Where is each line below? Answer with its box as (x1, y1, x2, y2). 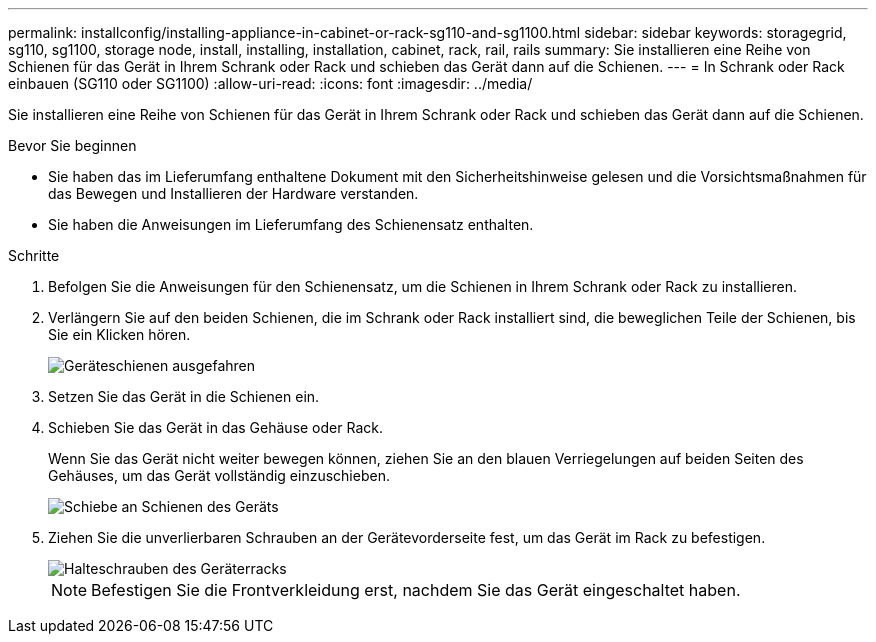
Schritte (8, 247, 60, 264)
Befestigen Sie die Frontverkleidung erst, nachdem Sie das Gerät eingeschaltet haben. (91, 580, 741, 600)
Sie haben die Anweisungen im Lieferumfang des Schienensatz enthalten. (48, 216, 534, 233)
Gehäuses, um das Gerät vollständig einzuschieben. (48, 467, 390, 484)
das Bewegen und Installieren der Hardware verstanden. (48, 185, 419, 202)
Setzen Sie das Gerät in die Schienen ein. (48, 388, 320, 405)
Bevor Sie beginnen (8, 137, 137, 154)
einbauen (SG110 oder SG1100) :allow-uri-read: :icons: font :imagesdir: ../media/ (8, 75, 533, 92)
